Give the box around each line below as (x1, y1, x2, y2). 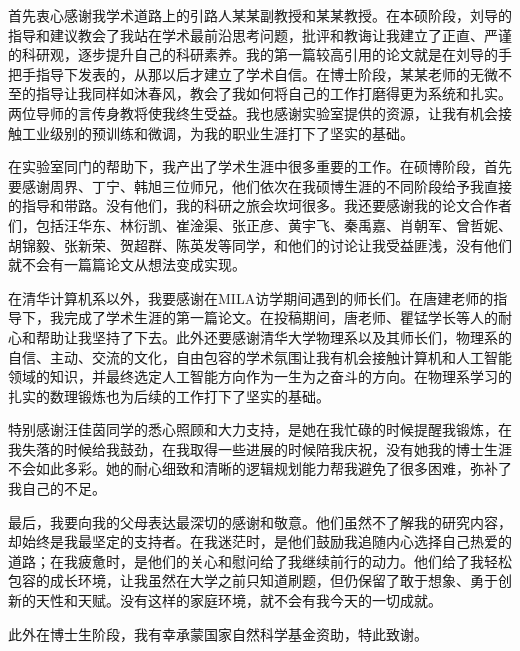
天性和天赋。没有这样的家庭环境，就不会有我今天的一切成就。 (35, 590, 442, 611)
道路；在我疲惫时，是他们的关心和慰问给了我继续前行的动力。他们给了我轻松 (8, 550, 512, 571)
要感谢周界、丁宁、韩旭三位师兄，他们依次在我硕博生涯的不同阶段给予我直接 (8, 175, 512, 196)
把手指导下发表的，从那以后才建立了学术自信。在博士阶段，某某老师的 (8, 63, 470, 84)
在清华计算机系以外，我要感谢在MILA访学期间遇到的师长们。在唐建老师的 (8, 287, 494, 308)
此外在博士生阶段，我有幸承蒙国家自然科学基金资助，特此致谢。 (8, 623, 428, 644)
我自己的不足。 (8, 478, 106, 499)
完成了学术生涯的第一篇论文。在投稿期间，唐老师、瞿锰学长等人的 (63, 307, 498, 328)
